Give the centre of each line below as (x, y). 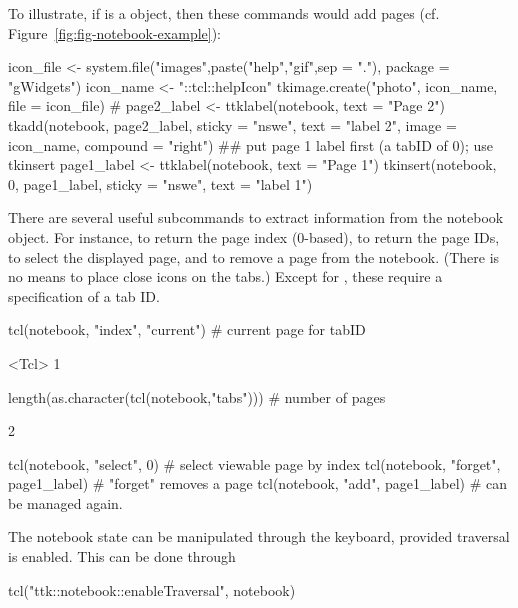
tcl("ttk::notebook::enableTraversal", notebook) (152, 589)
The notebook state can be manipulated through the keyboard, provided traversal (259, 536)
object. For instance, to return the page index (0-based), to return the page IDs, (254, 236)
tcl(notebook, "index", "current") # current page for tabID (187, 329)
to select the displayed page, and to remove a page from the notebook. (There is (254, 256)
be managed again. (65, 502)
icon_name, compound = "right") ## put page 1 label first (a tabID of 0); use (250, 144)
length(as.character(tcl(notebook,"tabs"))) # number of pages (197, 396)
